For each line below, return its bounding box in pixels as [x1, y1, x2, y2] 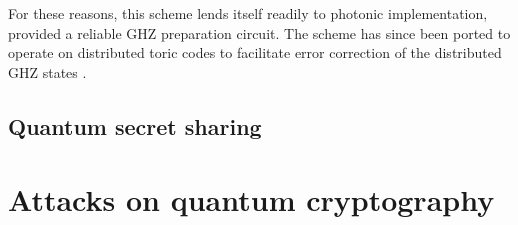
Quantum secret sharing [8, 110, 262, 141]
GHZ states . [8, 61, 87, 82]
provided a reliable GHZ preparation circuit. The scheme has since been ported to [8, 22, 511, 43]
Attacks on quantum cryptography [8, 179, 495, 220]
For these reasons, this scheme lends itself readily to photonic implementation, [8, 3, 488, 23]
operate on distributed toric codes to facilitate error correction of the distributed [8, 42, 502, 63]
